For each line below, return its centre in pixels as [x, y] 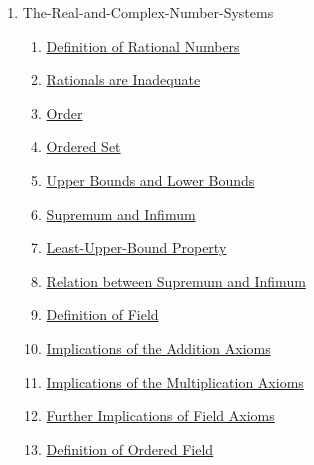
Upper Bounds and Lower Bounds [150, 179]
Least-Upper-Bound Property [136, 247]
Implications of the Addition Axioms [158, 347]
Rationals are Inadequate [123, 79]
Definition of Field [102, 314]
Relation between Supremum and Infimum [176, 280]
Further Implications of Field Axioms [160, 415]
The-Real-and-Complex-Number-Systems [148, 12]
